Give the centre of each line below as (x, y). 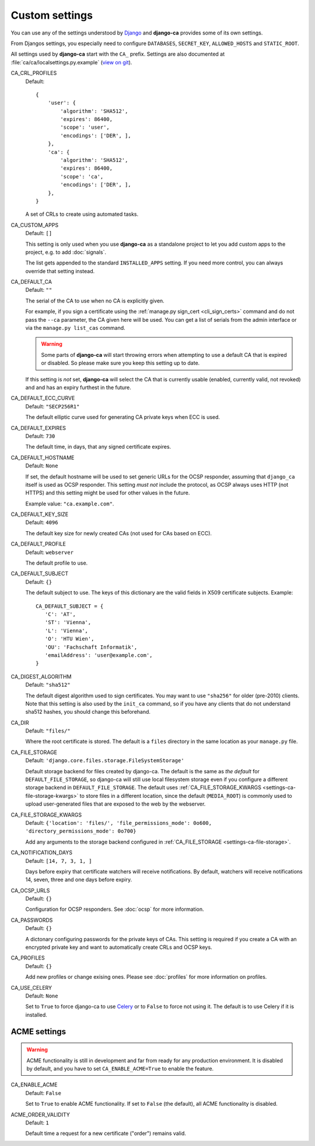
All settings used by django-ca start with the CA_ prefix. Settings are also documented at (118, 54)
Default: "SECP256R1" (52, 406)
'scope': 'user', (85, 128)
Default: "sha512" (48, 685)
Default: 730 (40, 436)
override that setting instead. (60, 271)
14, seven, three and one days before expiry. (79, 880)
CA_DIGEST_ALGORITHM (41, 676)
